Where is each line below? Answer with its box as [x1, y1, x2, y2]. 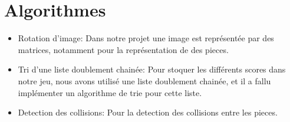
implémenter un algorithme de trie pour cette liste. [18, 86, 202, 98]
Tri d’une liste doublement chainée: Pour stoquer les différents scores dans [18, 63, 286, 75]
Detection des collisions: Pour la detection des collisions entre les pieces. [18, 106, 278, 118]
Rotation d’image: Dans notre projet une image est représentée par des [18, 32, 274, 44]
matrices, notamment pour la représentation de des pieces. [18, 43, 229, 55]
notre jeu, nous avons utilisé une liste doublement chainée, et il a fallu [18, 74, 271, 87]
